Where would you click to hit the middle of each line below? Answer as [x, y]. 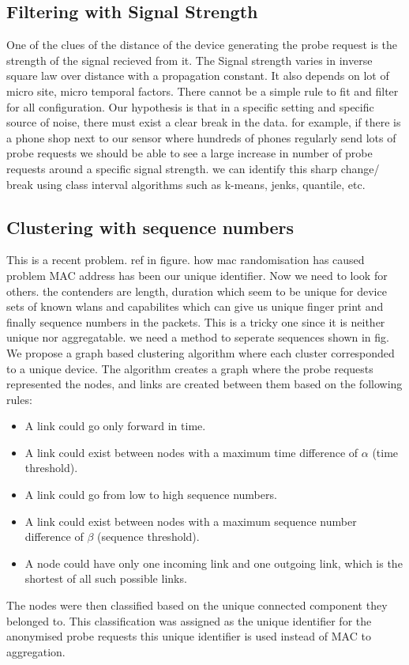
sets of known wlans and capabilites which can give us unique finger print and [195, 306]
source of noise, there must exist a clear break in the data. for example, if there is [204, 122]
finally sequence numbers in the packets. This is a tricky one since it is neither [196, 321]
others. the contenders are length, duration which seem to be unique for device [197, 291]
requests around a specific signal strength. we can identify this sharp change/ [193, 168]
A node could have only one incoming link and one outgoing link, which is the [214, 563]
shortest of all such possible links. [106, 578]
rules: [19, 399]
